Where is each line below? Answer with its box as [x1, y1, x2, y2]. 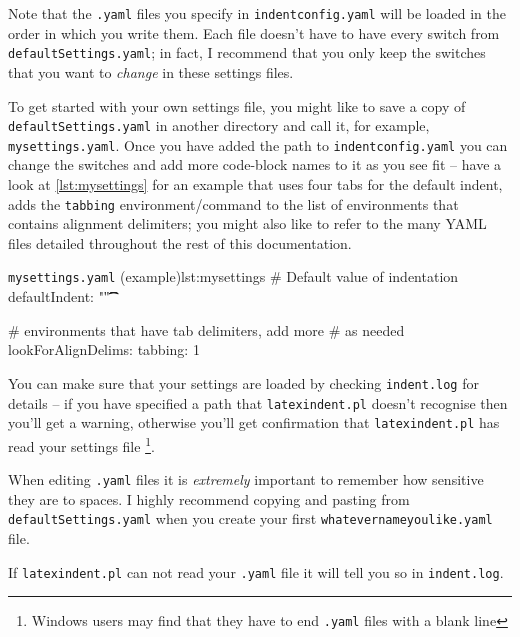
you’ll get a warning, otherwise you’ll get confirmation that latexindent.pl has [8, 412, 500, 433]
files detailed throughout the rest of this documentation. [8, 232, 352, 253]
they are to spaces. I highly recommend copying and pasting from [8, 488, 410, 509]
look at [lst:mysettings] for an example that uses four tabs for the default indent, [8, 174, 503, 194]
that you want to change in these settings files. [8, 61, 294, 82]
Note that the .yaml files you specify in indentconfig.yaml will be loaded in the [8, 3, 506, 23]
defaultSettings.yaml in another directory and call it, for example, [8, 115, 430, 136]
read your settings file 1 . [8, 432, 155, 456]
